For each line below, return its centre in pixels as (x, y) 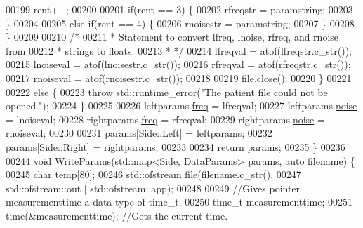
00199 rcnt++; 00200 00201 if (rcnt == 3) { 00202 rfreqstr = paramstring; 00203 (179, 9)
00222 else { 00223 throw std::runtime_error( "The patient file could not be (167, 92)
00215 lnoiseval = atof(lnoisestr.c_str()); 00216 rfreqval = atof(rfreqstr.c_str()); (178, 64)
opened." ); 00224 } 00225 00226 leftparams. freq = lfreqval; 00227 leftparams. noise (181, 106)
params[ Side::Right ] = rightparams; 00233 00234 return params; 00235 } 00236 (176, 146)
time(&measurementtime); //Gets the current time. (117, 215)
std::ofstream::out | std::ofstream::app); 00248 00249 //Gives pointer (153, 188)
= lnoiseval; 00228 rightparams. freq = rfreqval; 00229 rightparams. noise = (165, 119)
